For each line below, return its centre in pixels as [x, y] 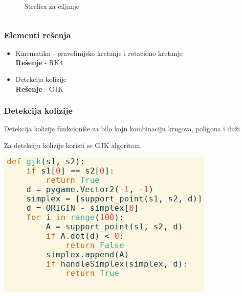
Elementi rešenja [37, 35]
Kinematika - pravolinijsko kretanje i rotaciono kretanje [99, 53]
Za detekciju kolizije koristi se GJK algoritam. [73, 145]
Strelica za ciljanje [52, 6]
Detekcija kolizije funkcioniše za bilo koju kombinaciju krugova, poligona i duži [122, 129]
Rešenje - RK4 [39, 62]
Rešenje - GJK [39, 88]
